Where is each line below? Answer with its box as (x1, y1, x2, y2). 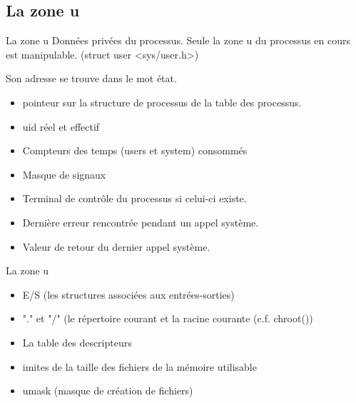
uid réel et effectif (22, 119, 100, 134)
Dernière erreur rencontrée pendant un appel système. (22, 214, 259, 229)
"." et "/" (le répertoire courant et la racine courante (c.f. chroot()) (22, 311, 313, 326)
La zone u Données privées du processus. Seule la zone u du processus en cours (6, 33, 351, 48)
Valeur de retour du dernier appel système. (22, 239, 210, 254)
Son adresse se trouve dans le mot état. (6, 71, 177, 86)
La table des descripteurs (22, 334, 132, 349)
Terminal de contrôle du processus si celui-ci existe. (22, 191, 247, 206)
